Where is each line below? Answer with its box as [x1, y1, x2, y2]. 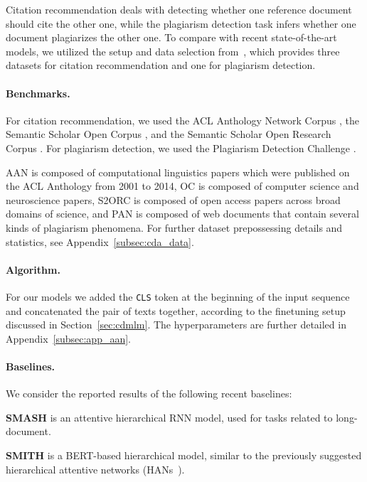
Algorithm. [6, 262, 60, 277]
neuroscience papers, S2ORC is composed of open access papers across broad [6, 192, 341, 207]
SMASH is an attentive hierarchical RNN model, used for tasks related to [6, 409, 333, 424]
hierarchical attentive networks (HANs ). [6, 461, 185, 476]
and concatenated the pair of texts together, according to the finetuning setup [6, 303, 346, 318]
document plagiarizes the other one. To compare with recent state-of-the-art [6, 30, 337, 45]
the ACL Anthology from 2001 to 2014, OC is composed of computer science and [6, 178, 359, 193]
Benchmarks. [6, 85, 70, 100]
